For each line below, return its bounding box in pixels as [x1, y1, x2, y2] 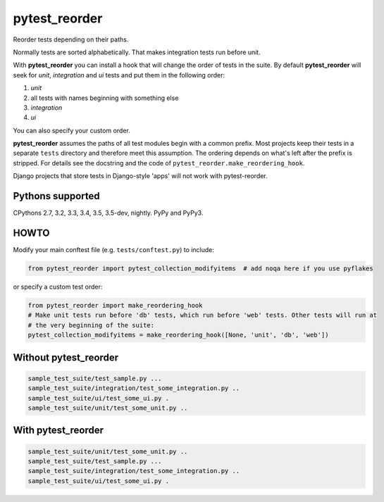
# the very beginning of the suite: [27, 321, 155, 329]
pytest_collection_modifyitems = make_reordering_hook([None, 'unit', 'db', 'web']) [27, 331, 329, 339]
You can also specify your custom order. [13, 126, 130, 134]
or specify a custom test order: [13, 282, 103, 291]
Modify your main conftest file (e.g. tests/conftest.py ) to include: [13, 246, 215, 254]
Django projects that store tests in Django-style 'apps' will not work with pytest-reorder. [13, 172, 268, 180]
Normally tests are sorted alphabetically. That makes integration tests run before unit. [13, 48, 261, 56]
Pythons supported [13, 190, 100, 202]
